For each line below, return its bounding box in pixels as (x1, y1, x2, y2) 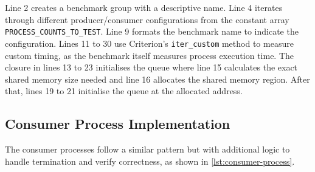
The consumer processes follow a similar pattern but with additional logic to (5, 143, 290, 156)
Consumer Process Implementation (5, 114, 230, 133)
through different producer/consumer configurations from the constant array (5, 13, 289, 26)
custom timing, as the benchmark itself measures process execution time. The (5, 49, 294, 61)
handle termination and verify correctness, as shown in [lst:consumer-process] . (5, 154, 295, 167)
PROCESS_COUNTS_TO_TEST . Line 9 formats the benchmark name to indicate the (5, 25, 299, 38)
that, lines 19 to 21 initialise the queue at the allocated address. (5, 84, 243, 97)
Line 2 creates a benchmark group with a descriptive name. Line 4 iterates (5, 1, 283, 13)
